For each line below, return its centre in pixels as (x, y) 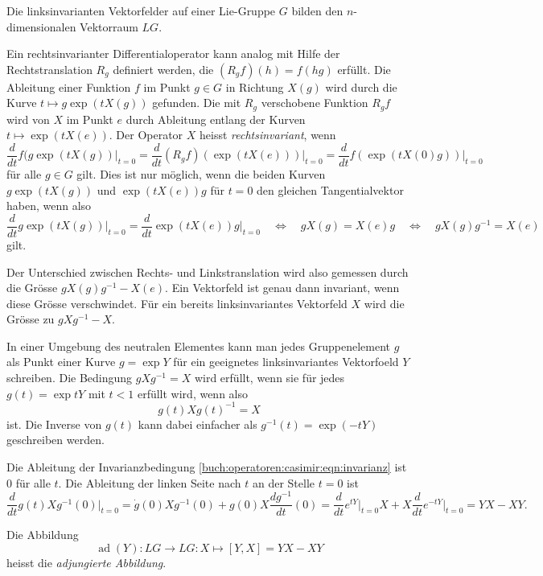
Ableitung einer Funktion (69, 86)
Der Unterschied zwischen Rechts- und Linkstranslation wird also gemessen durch (208, 272)
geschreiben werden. (56, 440)
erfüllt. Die (364, 69)
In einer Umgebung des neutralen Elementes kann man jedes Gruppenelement (199, 346)
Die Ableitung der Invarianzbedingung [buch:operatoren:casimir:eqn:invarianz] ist (207, 466)
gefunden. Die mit (197, 103)
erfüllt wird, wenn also (193, 393)
